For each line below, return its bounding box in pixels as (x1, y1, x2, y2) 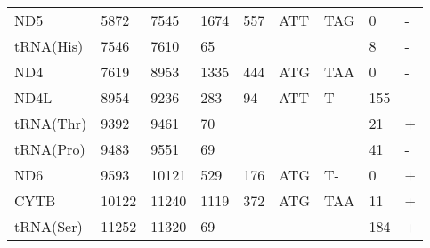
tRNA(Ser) (14, 216, 83, 236)
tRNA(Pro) (14, 139, 85, 159)
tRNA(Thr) (14, 113, 87, 133)
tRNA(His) (14, 36, 84, 56)
